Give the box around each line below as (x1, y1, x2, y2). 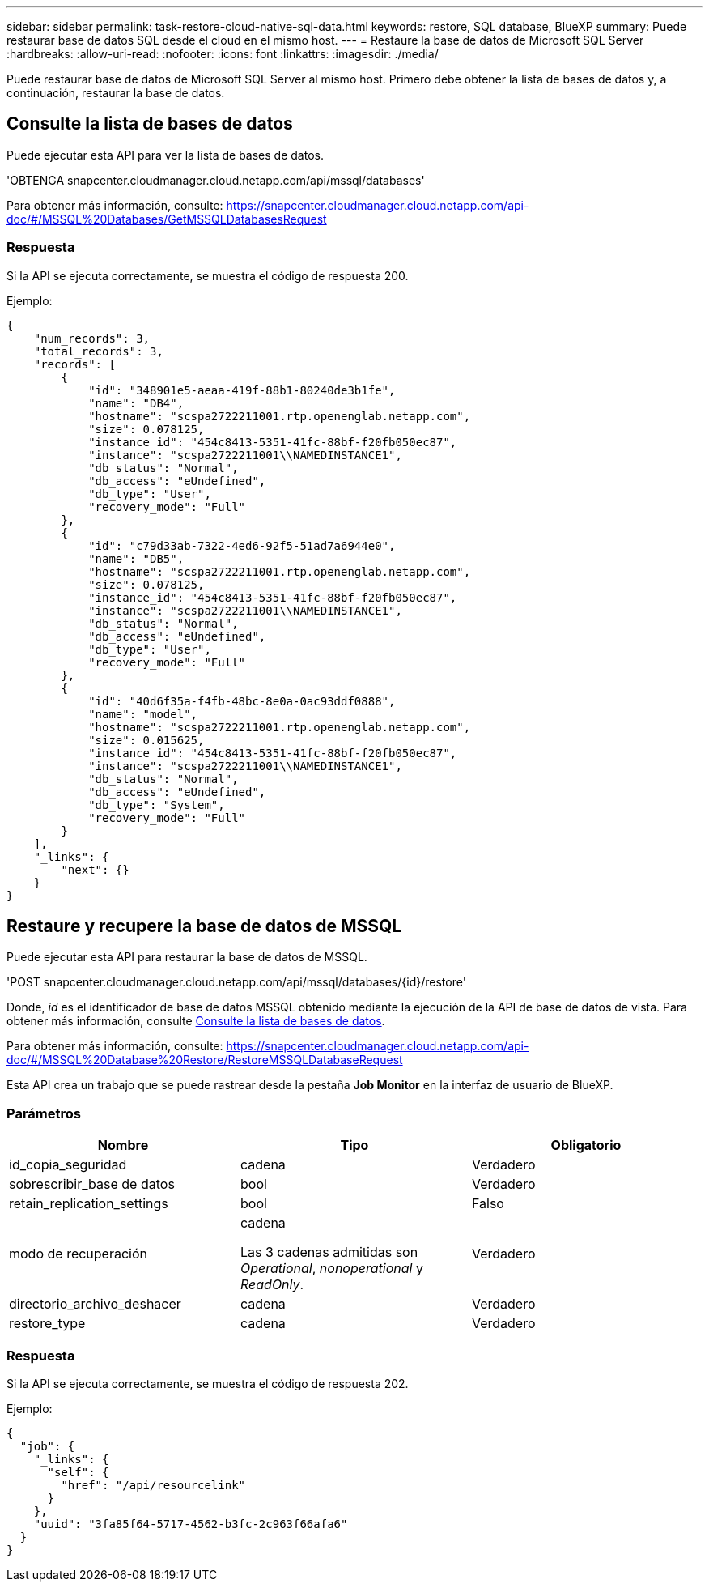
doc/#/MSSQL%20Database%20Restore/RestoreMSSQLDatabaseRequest (6, 1053, 403, 1067)
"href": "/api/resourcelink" (61, 1478, 246, 1492)
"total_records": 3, (33, 344, 163, 358)
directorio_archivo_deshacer (9, 1296, 181, 1313)
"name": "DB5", (88, 551, 185, 565)
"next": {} (61, 862, 129, 876)
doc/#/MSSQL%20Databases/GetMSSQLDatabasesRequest (6, 211, 327, 226)
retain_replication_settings (9, 1195, 168, 1212)
